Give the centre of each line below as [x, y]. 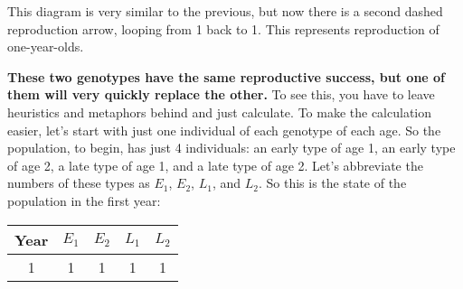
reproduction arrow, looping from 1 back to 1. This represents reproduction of [223, 28]
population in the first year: [84, 200]
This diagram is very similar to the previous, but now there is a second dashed [225, 11]
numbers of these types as [79, 183]
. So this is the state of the [332, 183]
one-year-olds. [46, 47]
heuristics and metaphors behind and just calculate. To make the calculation [220, 112]
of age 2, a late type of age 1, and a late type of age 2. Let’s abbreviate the [215, 165]
